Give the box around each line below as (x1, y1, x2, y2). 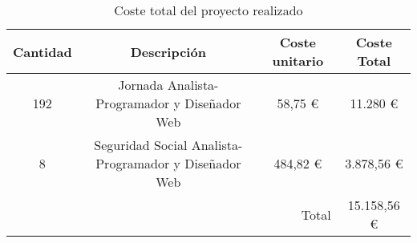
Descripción (130, 42, 206, 61)
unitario (272, 51, 324, 70)
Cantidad (13, 42, 72, 61)
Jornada (118, 75, 164, 94)
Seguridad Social (94, 136, 188, 154)
